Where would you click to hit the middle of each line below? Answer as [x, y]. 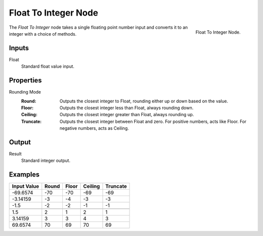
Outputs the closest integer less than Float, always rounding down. [127, 108]
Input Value [25, 186]
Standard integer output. [46, 160]
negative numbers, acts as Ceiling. [94, 128]
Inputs [19, 48]
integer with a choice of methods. [43, 34]
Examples [24, 175]
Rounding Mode [25, 92]
